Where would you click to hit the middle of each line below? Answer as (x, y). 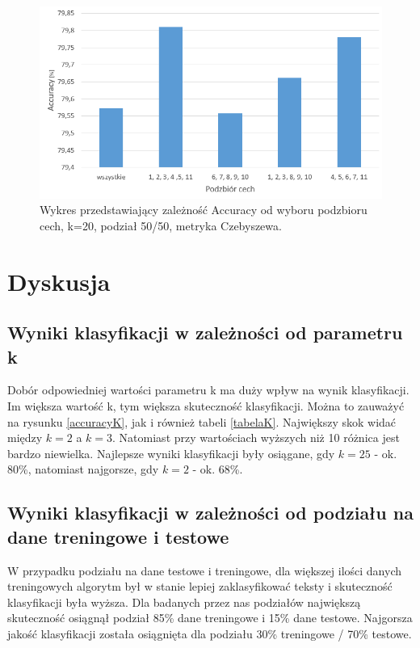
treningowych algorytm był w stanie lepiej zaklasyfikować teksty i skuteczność (200, 586)
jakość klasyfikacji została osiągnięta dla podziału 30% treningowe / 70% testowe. (210, 633)
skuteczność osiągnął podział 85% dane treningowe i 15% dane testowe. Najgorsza (210, 618)
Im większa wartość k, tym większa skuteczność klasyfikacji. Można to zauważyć (206, 406)
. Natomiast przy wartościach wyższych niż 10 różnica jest (256, 438)
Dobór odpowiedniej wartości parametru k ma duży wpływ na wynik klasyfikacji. (208, 390)
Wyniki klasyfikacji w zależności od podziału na (210, 513)
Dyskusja (59, 281)
